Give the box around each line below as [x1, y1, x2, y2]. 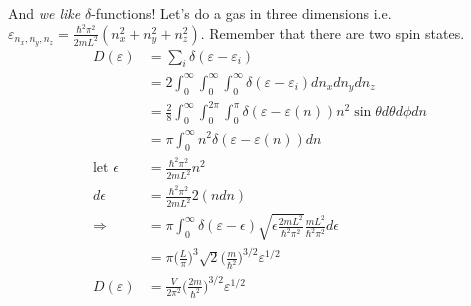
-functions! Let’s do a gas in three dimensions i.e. [91, 3, 392, 23]
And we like [8, 3, 81, 23]
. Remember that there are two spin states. [200, 22, 465, 43]
